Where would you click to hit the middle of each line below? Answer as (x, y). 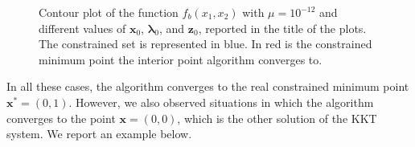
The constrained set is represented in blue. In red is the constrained (205, 44)
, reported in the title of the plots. (282, 28)
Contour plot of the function (109, 12)
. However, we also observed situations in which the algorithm (221, 102)
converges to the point (61, 118)
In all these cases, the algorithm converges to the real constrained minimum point (208, 86)
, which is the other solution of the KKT (277, 118)
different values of (82, 28)
